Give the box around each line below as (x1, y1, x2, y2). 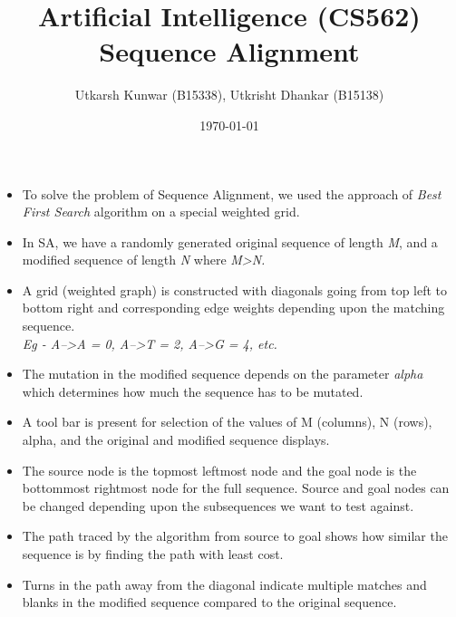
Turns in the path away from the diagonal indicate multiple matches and (22, 574, 427, 593)
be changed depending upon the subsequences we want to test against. (22, 496, 414, 515)
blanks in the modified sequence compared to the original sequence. (22, 593, 397, 612)
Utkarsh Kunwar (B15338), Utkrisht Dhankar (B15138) (74, 85, 384, 104)
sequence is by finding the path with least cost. (22, 545, 284, 563)
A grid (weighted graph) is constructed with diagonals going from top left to (22, 280, 448, 299)
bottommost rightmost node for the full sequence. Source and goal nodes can (22, 478, 450, 497)
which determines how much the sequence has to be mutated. (22, 381, 364, 400)
